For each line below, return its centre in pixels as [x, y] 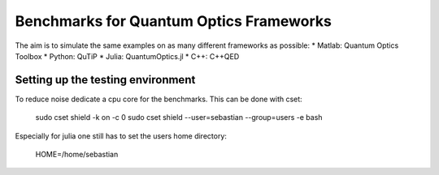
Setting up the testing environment [105, 80]
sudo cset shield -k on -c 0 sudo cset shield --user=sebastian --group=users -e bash [179, 117]
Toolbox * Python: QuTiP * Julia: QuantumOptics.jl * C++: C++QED [127, 56]
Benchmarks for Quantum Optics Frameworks [174, 21]
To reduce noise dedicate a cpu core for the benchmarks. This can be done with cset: [159, 99]
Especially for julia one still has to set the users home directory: [121, 136]
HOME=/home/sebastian [77, 155]
